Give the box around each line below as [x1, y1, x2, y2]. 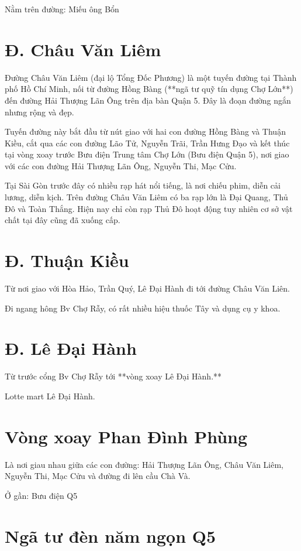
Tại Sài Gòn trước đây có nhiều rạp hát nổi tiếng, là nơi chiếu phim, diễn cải [5, 179, 281, 191]
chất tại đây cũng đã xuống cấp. [5, 214, 120, 226]
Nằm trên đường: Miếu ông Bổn [5, 3, 119, 15]
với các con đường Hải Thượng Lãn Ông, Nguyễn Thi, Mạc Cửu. [5, 159, 237, 172]
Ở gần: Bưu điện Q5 [5, 489, 78, 501]
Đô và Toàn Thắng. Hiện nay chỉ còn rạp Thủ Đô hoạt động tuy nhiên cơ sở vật [5, 202, 293, 214]
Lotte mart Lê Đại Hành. [5, 389, 95, 402]
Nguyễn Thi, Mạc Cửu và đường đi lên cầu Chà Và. [5, 470, 191, 482]
